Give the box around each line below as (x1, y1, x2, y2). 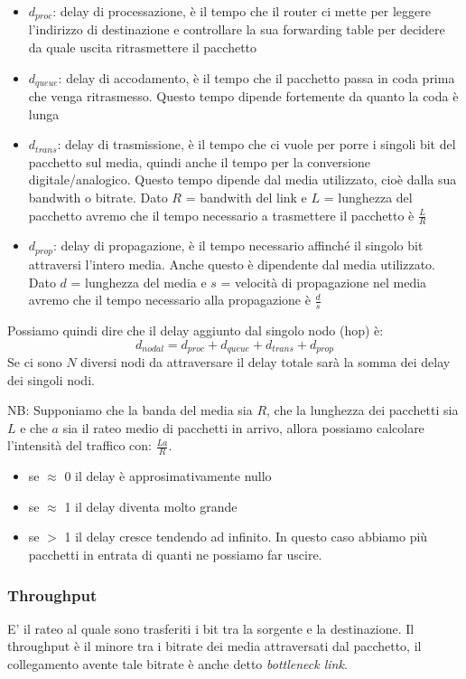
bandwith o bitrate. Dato (28, 188, 168, 207)
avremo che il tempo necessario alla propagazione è (28, 290, 311, 309)
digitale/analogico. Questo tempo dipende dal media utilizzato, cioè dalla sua (28, 170, 457, 189)
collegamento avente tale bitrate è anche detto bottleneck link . (7, 654, 348, 673)
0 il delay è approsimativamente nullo (64, 467, 272, 486)
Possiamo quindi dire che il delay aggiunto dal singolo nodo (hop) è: (7, 320, 384, 339)
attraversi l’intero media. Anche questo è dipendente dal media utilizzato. (28, 254, 436, 273)
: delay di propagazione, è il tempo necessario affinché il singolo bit (52, 236, 424, 255)
